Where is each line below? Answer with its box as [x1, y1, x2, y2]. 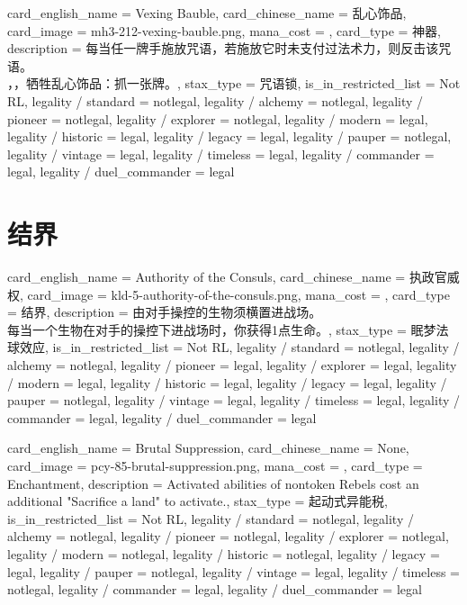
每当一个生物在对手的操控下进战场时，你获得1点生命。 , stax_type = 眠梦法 [7, 320, 449, 339]
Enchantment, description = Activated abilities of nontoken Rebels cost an [7, 474, 419, 492]
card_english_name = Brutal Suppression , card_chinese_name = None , [7, 438, 409, 457]
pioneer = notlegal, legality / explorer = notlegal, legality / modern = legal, [7, 109, 428, 128]
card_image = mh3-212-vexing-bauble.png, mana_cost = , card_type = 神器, [7, 21, 441, 40]
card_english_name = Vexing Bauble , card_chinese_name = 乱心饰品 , [7, 4, 407, 22]
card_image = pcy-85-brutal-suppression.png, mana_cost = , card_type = [7, 456, 423, 474]
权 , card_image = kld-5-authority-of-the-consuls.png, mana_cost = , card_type [7, 284, 450, 303]
